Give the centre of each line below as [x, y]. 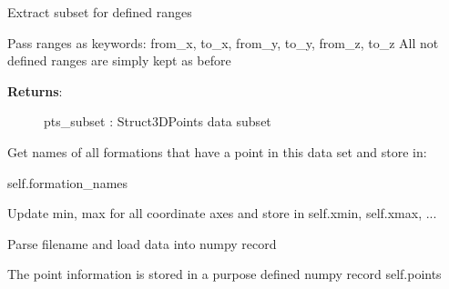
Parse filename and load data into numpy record [142, 243]
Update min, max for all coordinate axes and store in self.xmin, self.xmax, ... [222, 213]
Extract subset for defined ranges [100, 12]
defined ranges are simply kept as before [119, 60]
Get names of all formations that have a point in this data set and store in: [217, 151]
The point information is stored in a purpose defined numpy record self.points [224, 274]
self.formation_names [68, 182]
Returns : [35, 90]
